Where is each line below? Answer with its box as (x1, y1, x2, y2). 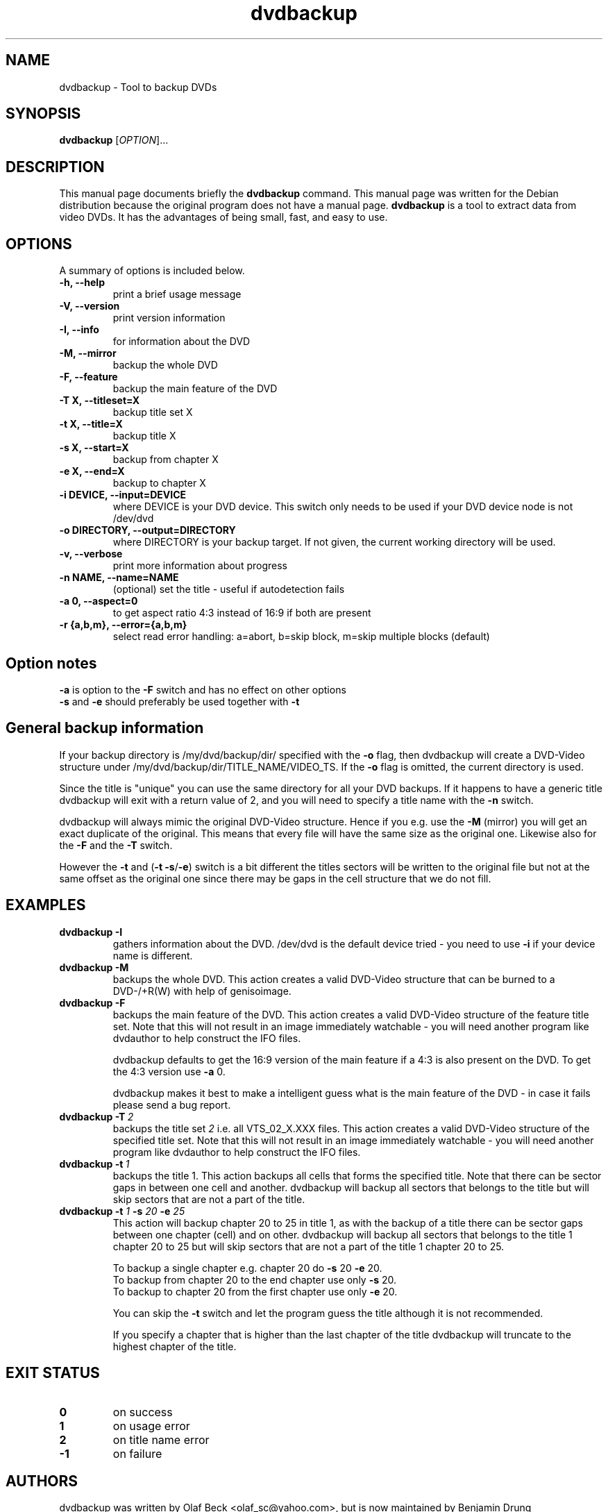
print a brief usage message (112, 288, 242, 301)
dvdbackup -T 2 (59, 1110, 134, 1123)
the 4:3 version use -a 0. (112, 1065, 226, 1077)
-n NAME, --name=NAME (59, 571, 179, 584)
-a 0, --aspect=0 (59, 595, 138, 607)
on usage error (112, 1418, 190, 1433)
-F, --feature (59, 371, 118, 383)
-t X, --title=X (59, 418, 123, 430)
